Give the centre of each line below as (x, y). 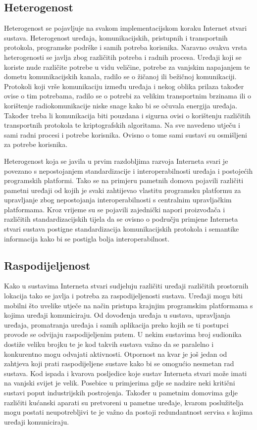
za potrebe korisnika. (36, 144)
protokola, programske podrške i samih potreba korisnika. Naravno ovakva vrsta (126, 47)
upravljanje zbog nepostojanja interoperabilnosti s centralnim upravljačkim (118, 200)
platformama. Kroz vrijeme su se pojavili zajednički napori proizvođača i (115, 209)
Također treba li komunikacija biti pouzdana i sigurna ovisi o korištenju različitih (127, 115)
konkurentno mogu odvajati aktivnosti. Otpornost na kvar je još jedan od (116, 354)
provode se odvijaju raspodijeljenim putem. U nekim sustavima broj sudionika (123, 334)
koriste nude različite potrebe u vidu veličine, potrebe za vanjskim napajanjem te (127, 67)
